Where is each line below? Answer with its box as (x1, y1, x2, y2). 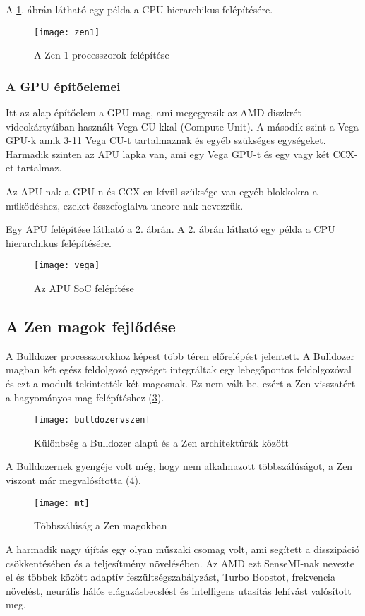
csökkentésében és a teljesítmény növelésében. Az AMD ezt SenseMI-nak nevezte (6, 555, 355, 570)
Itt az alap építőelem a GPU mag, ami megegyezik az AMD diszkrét (6, 105, 301, 120)
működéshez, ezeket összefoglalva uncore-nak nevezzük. (6, 198, 244, 212)
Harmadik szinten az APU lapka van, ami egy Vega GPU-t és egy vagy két (6, 146, 330, 161)
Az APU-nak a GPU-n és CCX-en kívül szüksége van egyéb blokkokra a (6, 184, 318, 199)
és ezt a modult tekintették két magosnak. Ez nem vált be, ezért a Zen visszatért (6, 376, 356, 391)
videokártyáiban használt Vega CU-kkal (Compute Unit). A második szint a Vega (6, 119, 359, 133)
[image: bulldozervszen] (34, 415, 150, 425)
